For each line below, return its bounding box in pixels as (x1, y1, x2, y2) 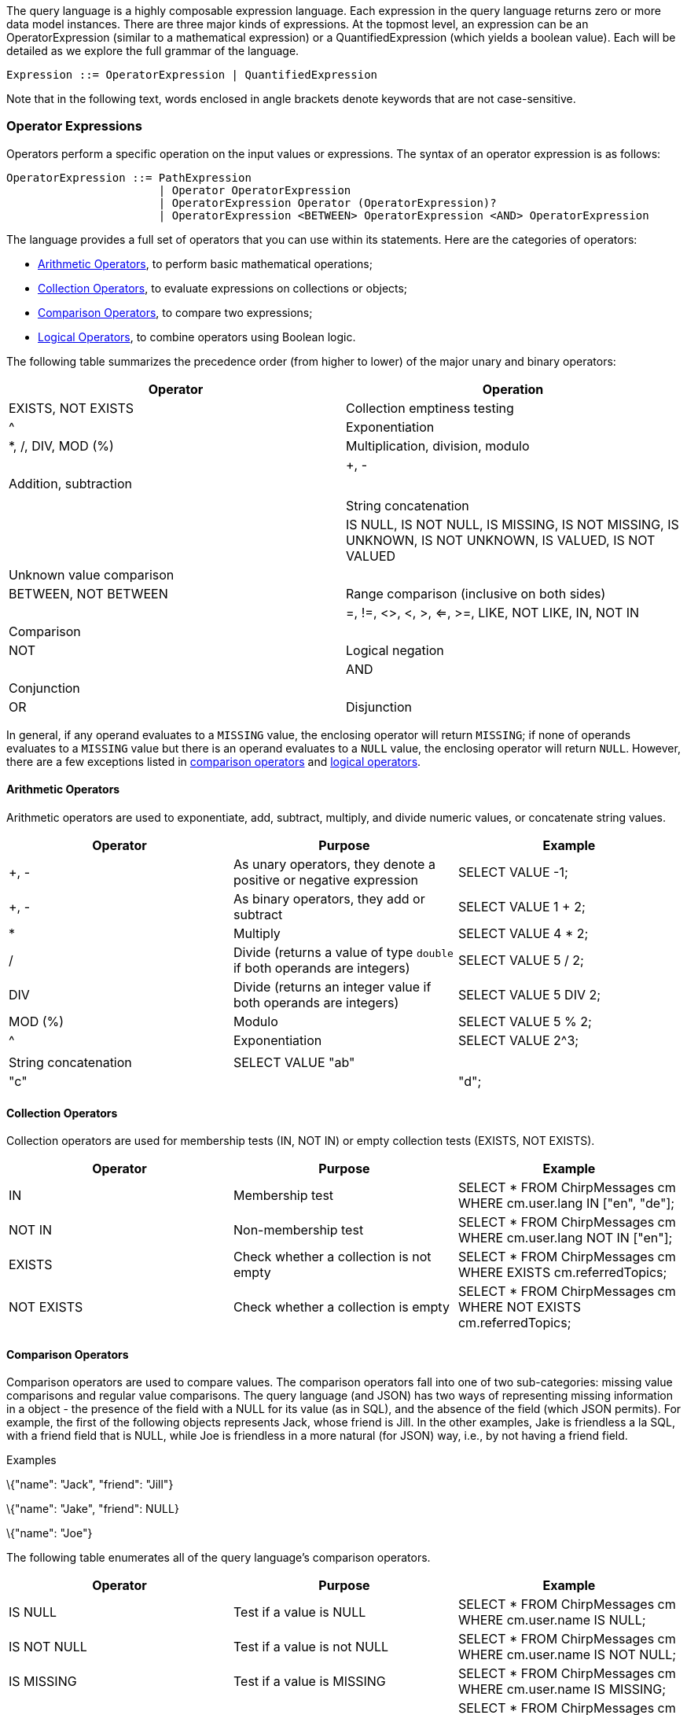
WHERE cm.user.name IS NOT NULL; (457, 1647, 677, 1663)
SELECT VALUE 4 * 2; (457, 925, 589, 941)
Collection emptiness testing (346, 399, 514, 416)
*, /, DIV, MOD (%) (9, 437, 114, 454)
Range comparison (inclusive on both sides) (346, 585, 606, 602)
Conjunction (9, 679, 80, 696)
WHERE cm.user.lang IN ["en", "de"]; (457, 1195, 675, 1212)
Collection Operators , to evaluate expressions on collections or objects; (38, 281, 408, 295)
